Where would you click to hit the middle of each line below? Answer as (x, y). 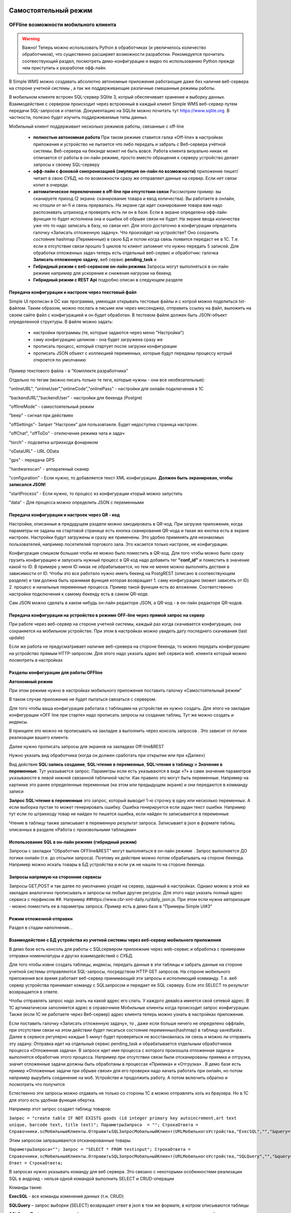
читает (40, 178)
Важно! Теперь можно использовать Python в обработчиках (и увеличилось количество (114, 47)
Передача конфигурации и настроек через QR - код (64, 515)
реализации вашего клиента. (39, 738)
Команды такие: (26, 1188)
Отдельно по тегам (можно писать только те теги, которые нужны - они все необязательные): (107, 380)
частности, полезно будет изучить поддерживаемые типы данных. (79, 117)
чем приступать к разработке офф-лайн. (64, 68)
